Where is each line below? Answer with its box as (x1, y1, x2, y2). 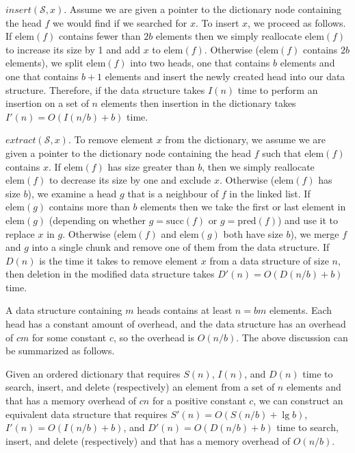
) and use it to (278, 212, 338, 227)
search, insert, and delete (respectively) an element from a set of (5, 380, 275, 394)
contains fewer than (59, 29, 141, 43)
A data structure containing (5, 303, 122, 317)
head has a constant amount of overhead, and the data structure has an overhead (5, 317, 346, 331)
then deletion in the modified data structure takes (5, 267, 215, 281)
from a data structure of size (209, 253, 329, 267)
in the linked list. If (229, 186, 311, 200)
